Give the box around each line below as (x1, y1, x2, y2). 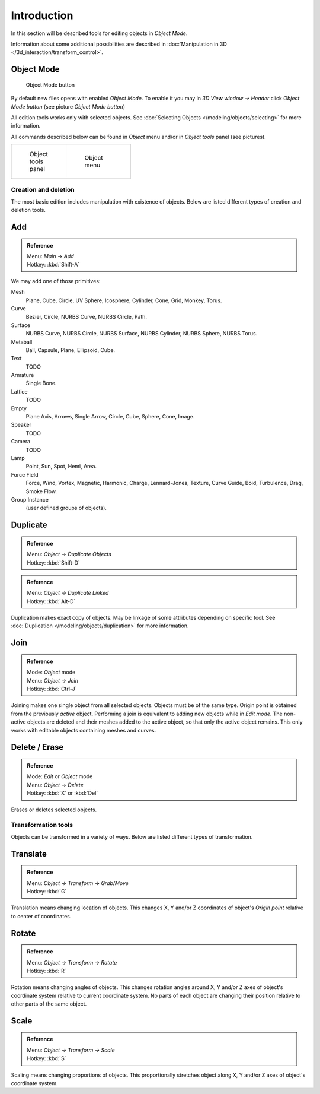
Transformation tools (11, 821, 73, 829)
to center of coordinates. (11, 912, 72, 919)
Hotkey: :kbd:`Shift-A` (27, 261, 80, 268)
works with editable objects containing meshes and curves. (11, 727, 156, 734)
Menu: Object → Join (27, 677, 78, 684)
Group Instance (11, 496, 49, 503)
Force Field (11, 471, 39, 478)
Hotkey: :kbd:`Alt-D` (27, 597, 76, 605)
